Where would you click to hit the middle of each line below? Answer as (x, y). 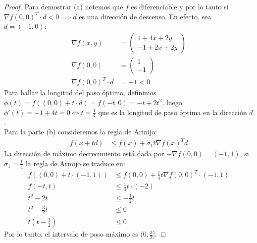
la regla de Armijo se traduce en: (75, 163)
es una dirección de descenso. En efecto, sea (145, 16)
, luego (172, 102)
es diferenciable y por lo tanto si (180, 6)
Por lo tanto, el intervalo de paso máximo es (71, 234)
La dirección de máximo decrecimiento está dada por (84, 153)
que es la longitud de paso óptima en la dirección (173, 112)
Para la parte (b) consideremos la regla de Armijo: (80, 131)
